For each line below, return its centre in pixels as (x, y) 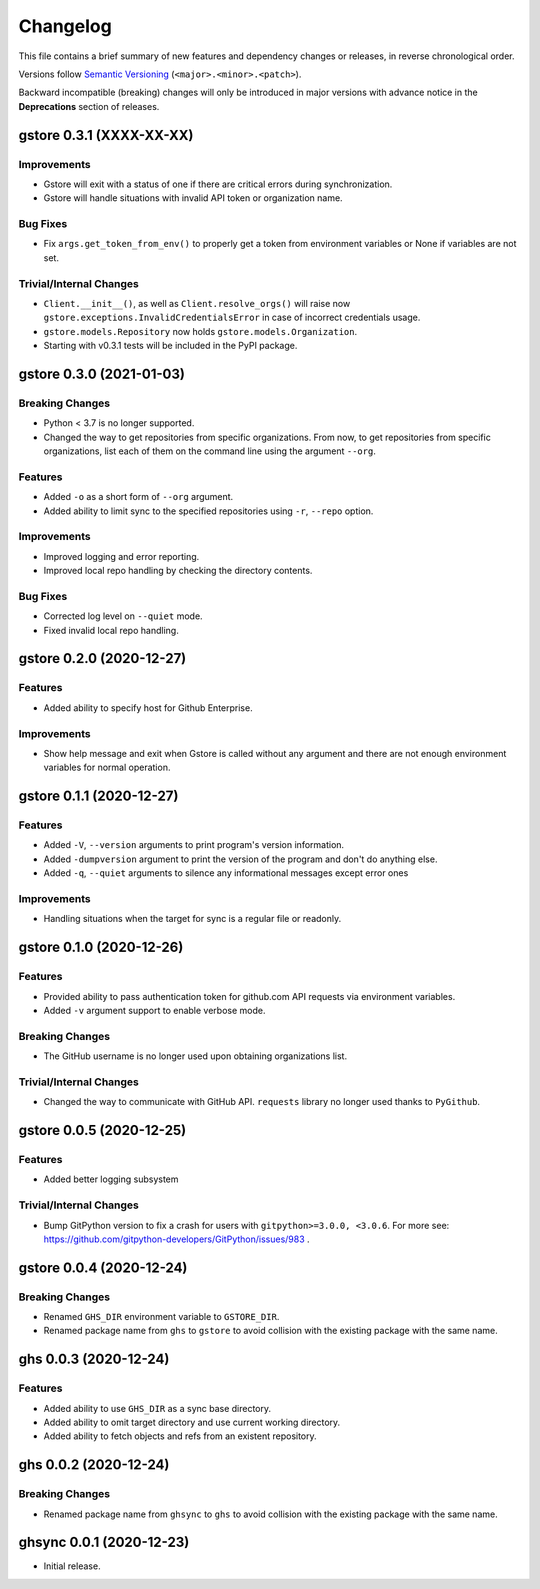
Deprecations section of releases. (89, 106)
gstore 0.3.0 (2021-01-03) (101, 373)
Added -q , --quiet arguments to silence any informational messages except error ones (226, 873)
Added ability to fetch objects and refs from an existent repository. (180, 1436)
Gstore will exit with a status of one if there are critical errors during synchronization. (218, 184)
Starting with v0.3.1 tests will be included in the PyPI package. (170, 346)
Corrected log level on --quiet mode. (123, 616)
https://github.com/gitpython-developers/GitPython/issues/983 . (176, 1239)
